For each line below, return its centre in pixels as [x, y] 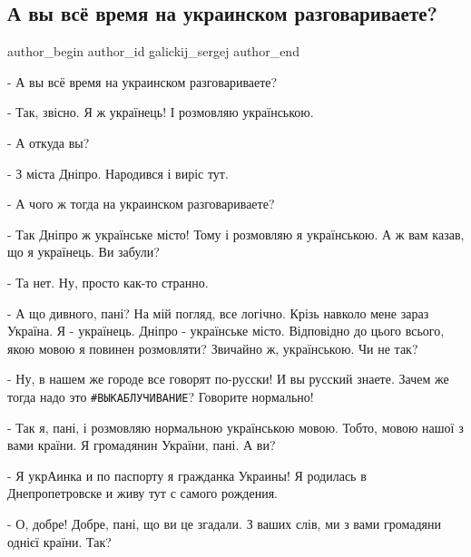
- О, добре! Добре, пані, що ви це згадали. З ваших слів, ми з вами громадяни [225, 523]
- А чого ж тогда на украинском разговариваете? [141, 204]
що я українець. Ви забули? [83, 252]
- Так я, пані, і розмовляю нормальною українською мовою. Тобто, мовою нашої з [235, 427]
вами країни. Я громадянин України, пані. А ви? [142, 445]
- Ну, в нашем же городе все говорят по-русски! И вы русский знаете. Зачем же [228, 379]
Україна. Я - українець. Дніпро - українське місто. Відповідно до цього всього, [226, 331]
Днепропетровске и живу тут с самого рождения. [143, 493]
